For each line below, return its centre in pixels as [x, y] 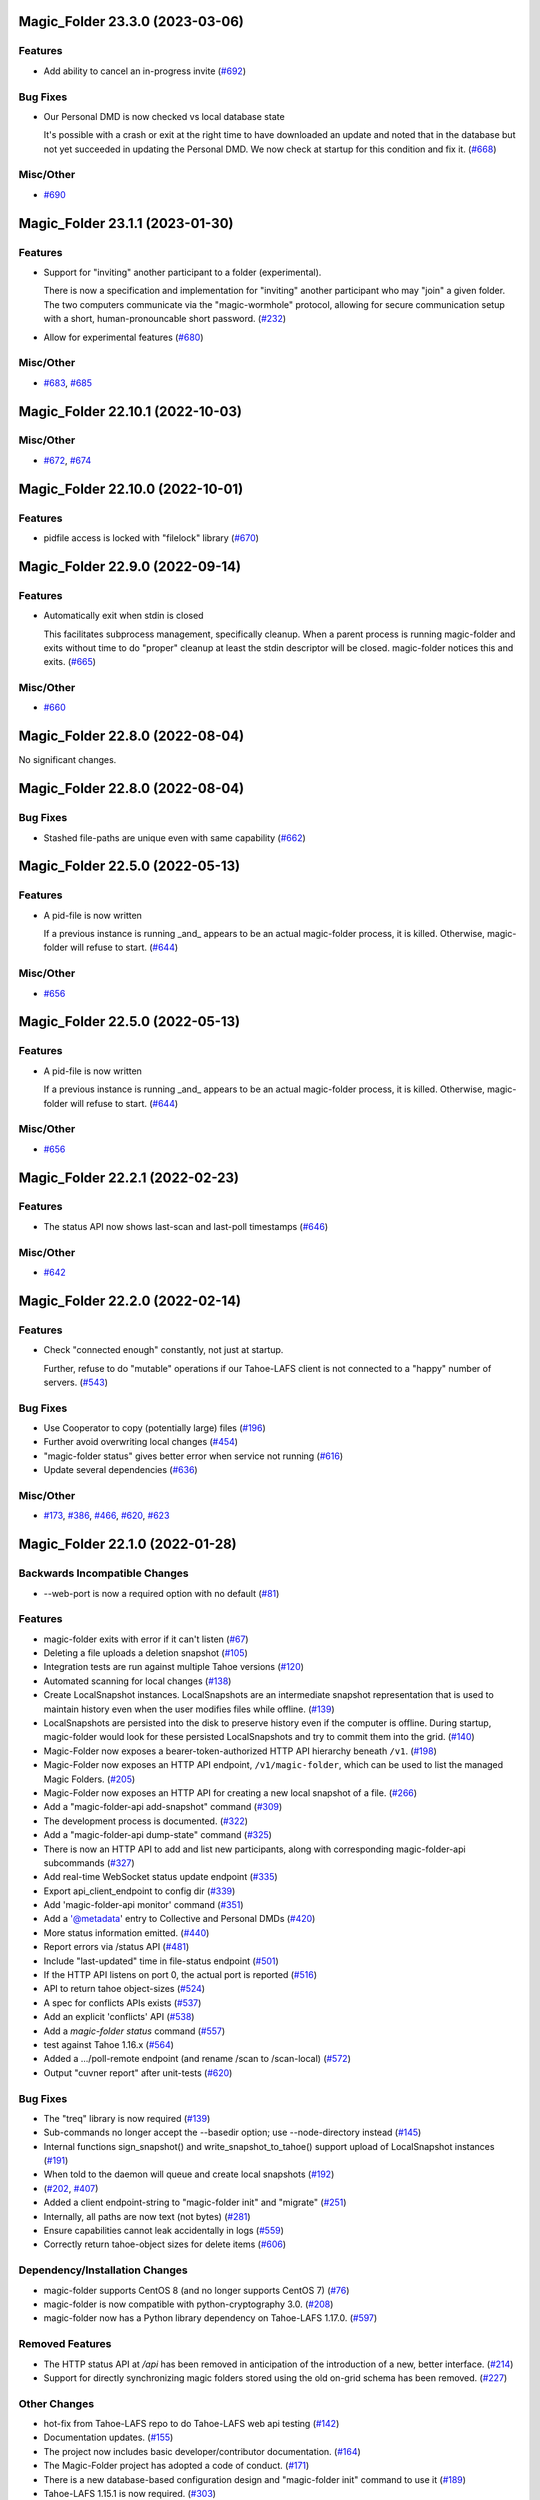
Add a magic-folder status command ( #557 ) [134, 2031]
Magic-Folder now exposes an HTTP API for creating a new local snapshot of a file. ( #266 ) [230, 1792]
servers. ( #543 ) [76, 1382]
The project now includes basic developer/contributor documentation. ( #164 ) [202, 2451]
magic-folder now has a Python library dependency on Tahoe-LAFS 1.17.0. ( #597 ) [210, 2318]
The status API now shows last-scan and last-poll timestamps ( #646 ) [186, 1226]
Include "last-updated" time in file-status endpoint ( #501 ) [161, 1961]
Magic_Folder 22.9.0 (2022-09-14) [130, 566]
